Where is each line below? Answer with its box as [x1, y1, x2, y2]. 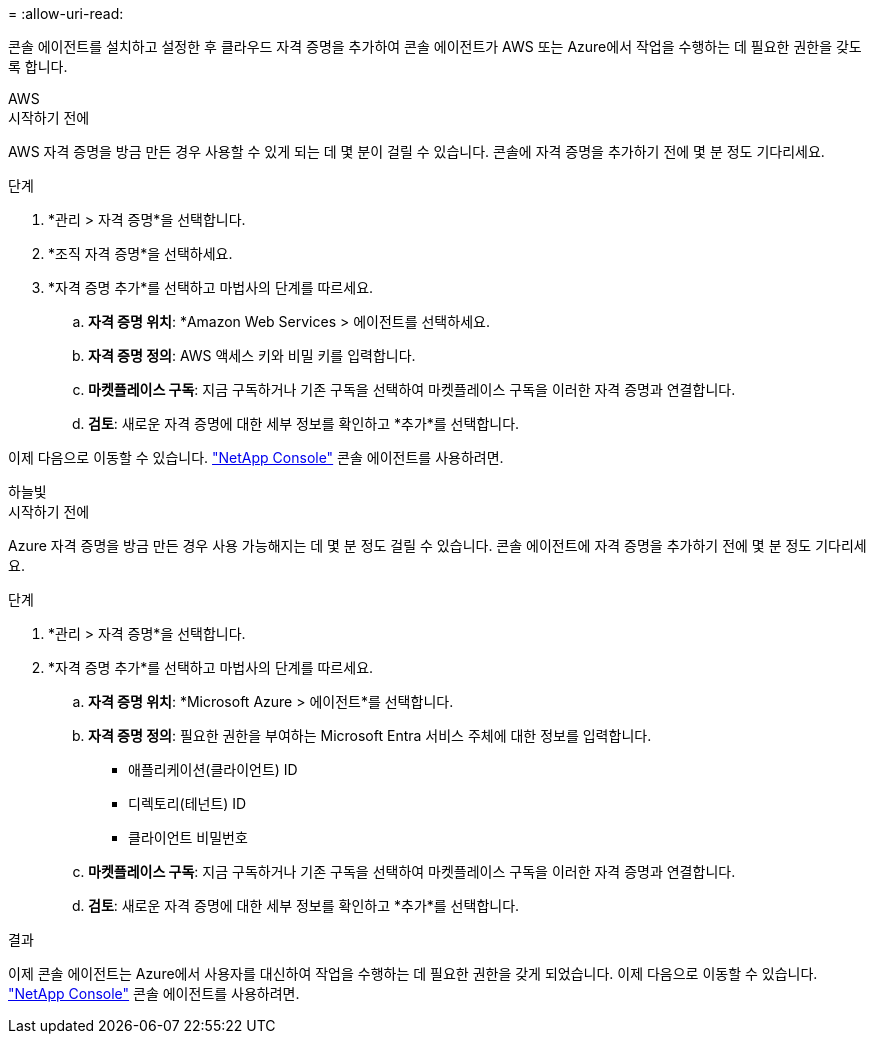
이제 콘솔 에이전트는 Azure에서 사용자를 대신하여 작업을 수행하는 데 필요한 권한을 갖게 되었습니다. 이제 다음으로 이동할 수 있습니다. [8, 965, 818, 982]
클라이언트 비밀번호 [128, 829, 248, 846]
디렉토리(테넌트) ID [128, 795, 247, 812]
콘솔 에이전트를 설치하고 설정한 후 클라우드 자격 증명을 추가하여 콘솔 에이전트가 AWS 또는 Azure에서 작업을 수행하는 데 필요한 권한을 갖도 [8, 38, 862, 55]
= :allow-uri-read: [8, 5, 124, 22]
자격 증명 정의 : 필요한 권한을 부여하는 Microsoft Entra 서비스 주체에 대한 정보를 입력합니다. [88, 727, 652, 744]
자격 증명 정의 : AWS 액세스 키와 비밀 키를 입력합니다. [88, 347, 416, 364]
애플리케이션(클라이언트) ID [128, 761, 298, 778]
